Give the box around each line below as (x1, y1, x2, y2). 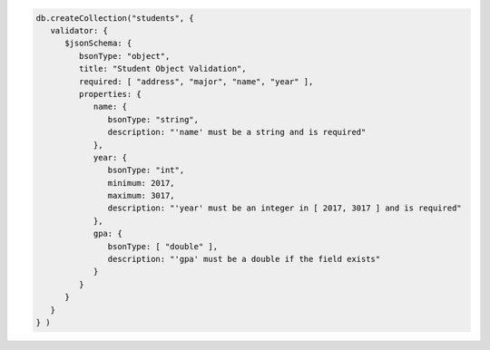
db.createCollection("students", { (35, 13, 194, 23)
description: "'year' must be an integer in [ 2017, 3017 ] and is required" (107, 203, 462, 213)
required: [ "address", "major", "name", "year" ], (78, 76, 314, 86)
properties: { (78, 89, 142, 99)
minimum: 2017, (107, 178, 176, 188)
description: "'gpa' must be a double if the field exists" (107, 254, 381, 265)
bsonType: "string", (107, 114, 200, 124)
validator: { (50, 25, 109, 35)
